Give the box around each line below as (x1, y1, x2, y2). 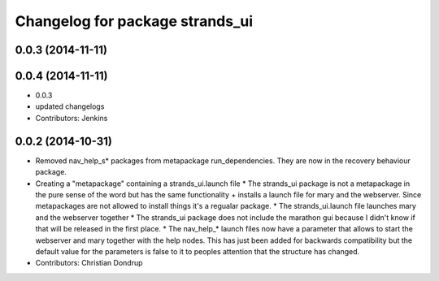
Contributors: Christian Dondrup (35, 258, 143, 268)
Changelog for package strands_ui (15, 12, 254, 30)
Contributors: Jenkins (35, 113, 108, 123)
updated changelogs (35, 102, 105, 111)
